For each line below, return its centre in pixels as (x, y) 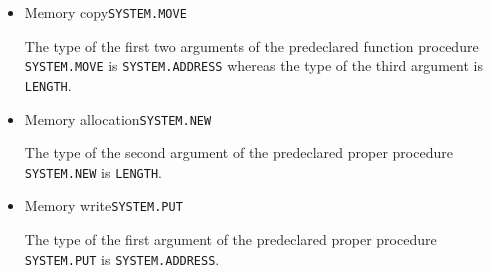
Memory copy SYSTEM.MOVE (105, 12)
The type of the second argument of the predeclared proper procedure (238, 152)
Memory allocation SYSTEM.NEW (118, 118)
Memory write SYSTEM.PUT (103, 205)
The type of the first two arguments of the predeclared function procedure (251, 45)
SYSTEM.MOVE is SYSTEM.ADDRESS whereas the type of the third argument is (253, 65)
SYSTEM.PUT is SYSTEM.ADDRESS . (122, 258)
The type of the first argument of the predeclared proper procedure (230, 239)
